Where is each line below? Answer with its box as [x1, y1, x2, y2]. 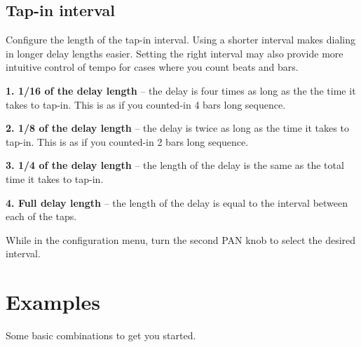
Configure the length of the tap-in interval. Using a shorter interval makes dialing [6, 32, 355, 47]
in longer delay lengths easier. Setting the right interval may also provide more [6, 46, 343, 60]
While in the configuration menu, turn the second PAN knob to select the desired [6, 232, 356, 247]
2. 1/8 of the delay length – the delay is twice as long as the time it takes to [6, 121, 349, 135]
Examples [6, 287, 100, 316]
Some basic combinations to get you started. [6, 328, 196, 343]
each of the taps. [6, 209, 77, 224]
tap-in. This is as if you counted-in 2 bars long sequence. [6, 134, 249, 149]
